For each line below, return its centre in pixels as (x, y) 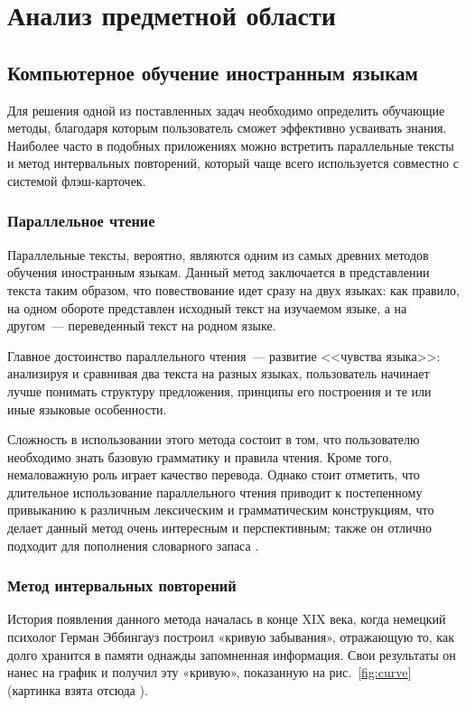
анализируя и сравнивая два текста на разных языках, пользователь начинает (219, 373)
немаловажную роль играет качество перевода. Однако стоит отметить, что (214, 474)
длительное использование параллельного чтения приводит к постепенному (215, 492)
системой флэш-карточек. (77, 180)
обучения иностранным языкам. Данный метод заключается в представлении (219, 272)
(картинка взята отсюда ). (78, 689)
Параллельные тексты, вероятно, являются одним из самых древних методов (218, 254)
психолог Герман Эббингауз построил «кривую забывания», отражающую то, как (231, 637)
